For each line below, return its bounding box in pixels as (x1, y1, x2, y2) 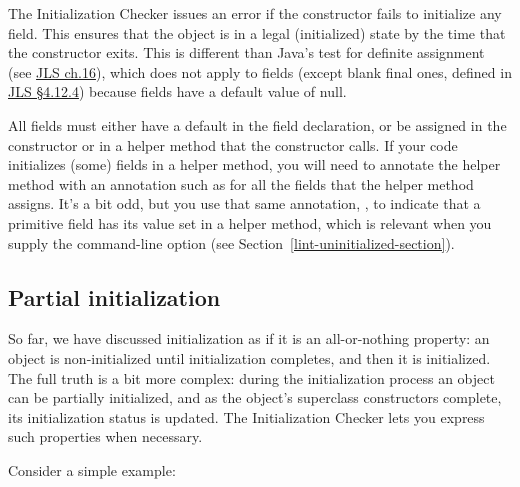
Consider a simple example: (8, 459, 176, 480)
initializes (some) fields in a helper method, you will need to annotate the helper (8, 154, 501, 175)
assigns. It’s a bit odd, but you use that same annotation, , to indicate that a (8, 193, 481, 214)
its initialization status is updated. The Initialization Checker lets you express (8, 406, 485, 427)
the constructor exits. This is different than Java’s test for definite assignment (8, 42, 485, 63)
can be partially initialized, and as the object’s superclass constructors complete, (8, 387, 502, 408)
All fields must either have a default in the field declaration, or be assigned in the (8, 114, 507, 135)
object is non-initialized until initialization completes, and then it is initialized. (8, 347, 491, 368)
